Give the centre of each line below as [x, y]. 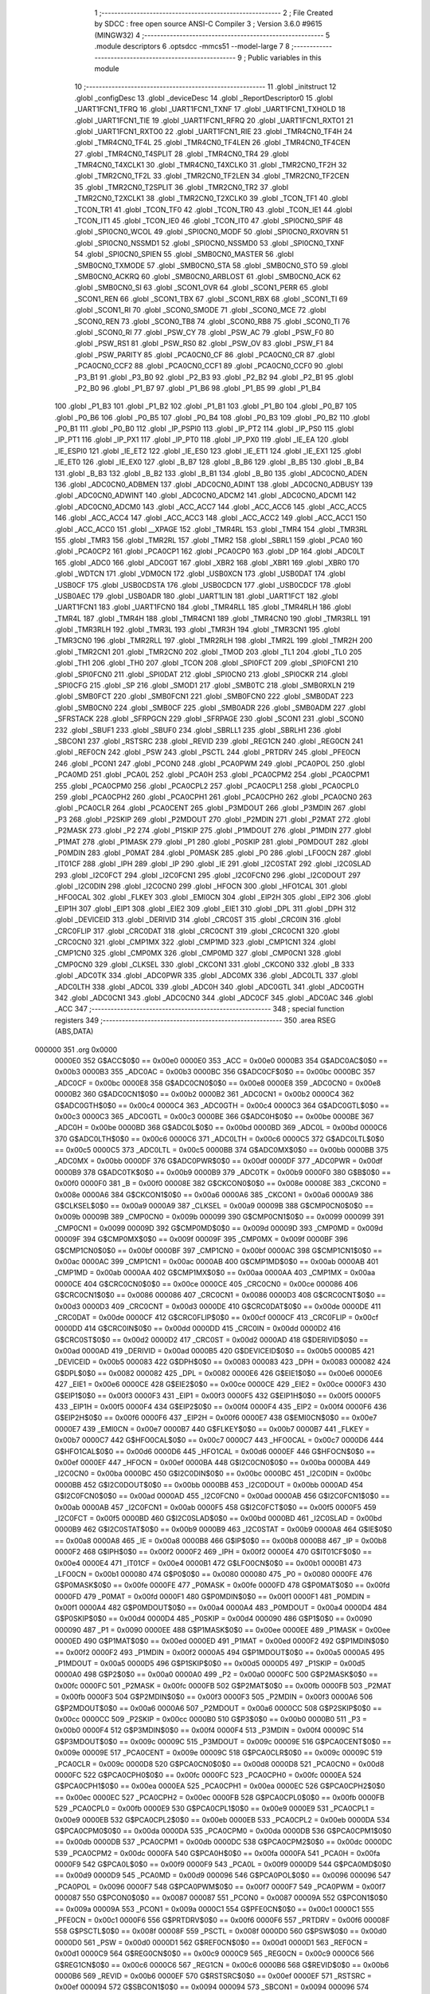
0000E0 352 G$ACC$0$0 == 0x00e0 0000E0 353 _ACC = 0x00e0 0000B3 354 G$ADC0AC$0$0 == [221, 1060]
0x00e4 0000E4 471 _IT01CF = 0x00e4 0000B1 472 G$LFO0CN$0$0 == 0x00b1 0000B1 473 [208, 1562]
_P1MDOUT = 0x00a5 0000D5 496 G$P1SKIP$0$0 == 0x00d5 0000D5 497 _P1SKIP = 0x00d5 [210, 1664]
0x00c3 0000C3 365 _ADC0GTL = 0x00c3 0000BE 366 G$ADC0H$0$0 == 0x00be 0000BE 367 [214, 1116]
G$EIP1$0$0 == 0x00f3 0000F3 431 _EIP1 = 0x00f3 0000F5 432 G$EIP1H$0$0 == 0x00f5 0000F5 [218, 1395]
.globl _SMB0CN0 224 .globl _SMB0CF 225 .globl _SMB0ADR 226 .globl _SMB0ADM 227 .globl [210, 707]
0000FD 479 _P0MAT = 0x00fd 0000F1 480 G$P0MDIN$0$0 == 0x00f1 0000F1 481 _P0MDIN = [213, 1596]
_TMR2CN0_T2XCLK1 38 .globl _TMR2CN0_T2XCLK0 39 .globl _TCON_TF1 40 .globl [211, 199]
